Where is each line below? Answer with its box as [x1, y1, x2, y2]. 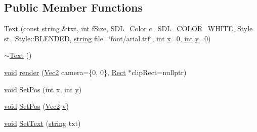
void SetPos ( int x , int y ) [4, 84, 82, 94]
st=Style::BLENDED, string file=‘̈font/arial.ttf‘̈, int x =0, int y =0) [4, 33, 211, 43]
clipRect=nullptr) [132, 67, 187, 77]
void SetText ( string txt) [4, 117, 81, 128]
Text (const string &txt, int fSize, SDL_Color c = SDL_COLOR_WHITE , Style [4, 23, 253, 34]
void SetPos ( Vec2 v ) [4, 101, 69, 111]
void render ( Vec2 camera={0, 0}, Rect [4, 67, 126, 77]
